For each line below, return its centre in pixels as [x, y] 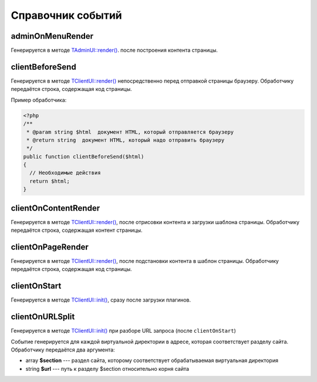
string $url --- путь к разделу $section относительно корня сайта [107, 369]
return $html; [50, 181]
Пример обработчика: [39, 100]
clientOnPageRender [50, 247]
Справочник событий [67, 15]
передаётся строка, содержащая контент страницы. [77, 230]
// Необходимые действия [65, 173]
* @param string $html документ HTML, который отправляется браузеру [130, 132]
